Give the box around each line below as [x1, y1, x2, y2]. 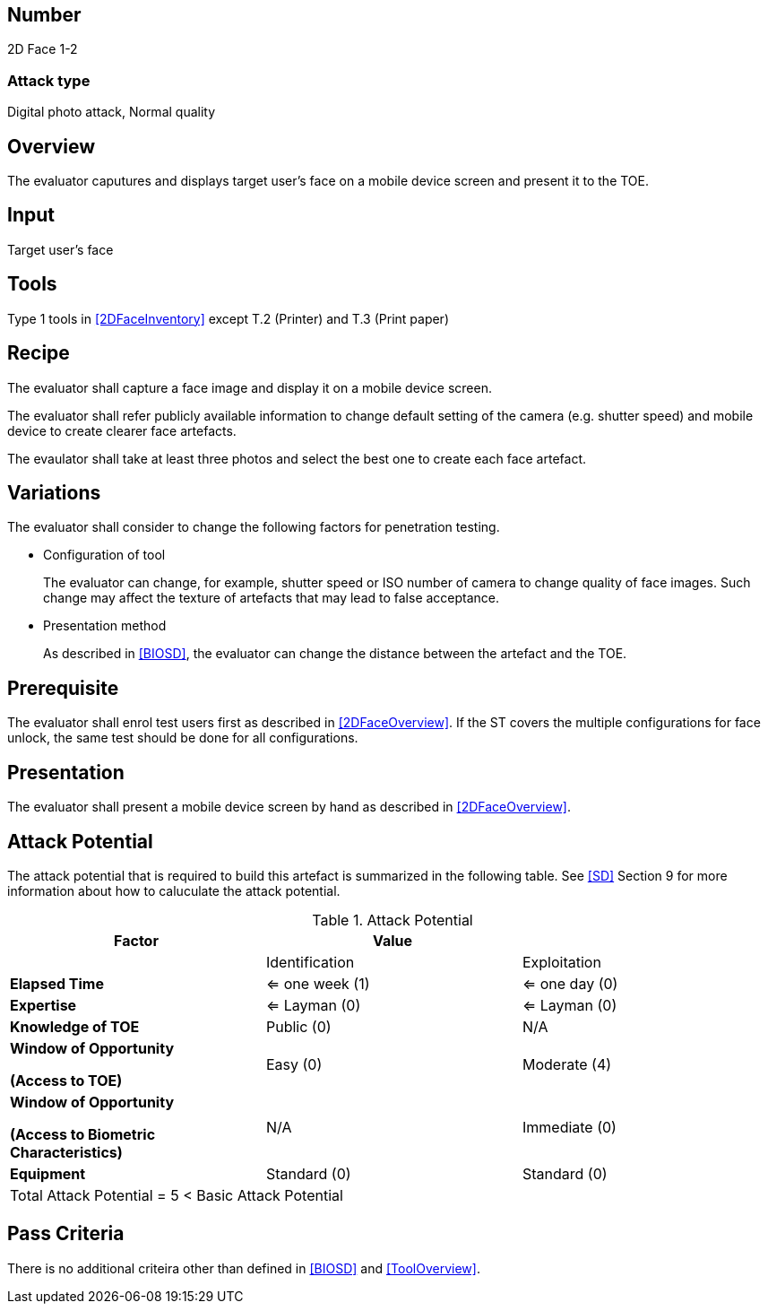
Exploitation [522, 952, 601, 971]
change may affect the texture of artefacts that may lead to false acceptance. [43, 590, 500, 606]
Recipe [7, 342, 70, 365]
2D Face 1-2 [7, 41, 78, 57]
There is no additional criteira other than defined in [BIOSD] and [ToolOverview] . [7, 1260, 480, 1276]
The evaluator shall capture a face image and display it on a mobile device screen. [7, 379, 492, 395]
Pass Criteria [7, 1222, 125, 1246]
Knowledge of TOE [10, 1017, 140, 1036]
